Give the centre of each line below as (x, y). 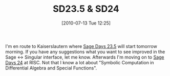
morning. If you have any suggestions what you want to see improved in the (85, 52)
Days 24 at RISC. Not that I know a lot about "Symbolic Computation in (80, 62)
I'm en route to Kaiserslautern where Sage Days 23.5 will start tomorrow (81, 46)
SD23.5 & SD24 (86, 9)
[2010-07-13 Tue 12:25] (86, 23)
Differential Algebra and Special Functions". (51, 68)
